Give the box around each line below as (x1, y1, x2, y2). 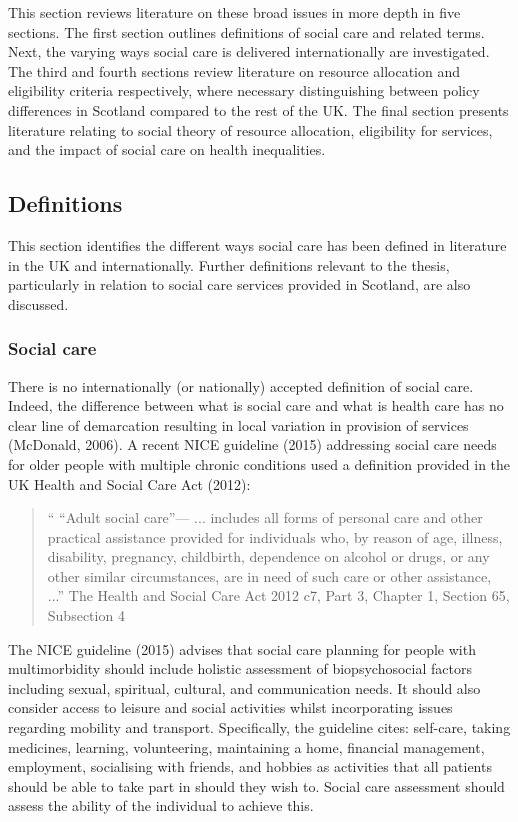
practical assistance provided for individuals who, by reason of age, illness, (47, 526, 503, 547)
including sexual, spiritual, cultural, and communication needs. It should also (8, 677, 481, 698)
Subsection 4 (47, 605, 125, 626)
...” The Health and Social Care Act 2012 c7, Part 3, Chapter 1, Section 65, (47, 585, 510, 606)
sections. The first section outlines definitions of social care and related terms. (8, 21, 485, 42)
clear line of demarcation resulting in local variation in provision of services (8, 414, 469, 435)
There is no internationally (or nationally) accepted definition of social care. (8, 375, 474, 396)
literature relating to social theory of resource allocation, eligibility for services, (8, 119, 493, 140)
